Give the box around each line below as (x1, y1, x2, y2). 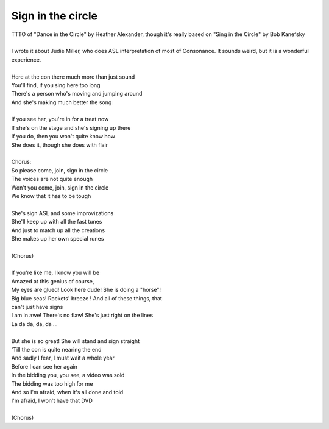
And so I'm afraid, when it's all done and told (11, 388, 124, 395)
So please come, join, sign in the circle (11, 166, 108, 174)
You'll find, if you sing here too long (11, 81, 101, 88)
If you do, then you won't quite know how (11, 133, 116, 140)
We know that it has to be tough (11, 192, 91, 199)
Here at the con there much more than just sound (11, 73, 135, 80)
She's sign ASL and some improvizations (11, 209, 114, 216)
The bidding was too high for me (11, 380, 93, 387)
